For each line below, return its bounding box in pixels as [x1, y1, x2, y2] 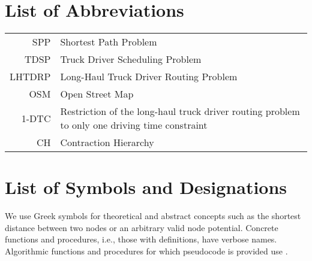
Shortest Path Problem [60, 35, 157, 49]
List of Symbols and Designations [5, 175, 287, 199]
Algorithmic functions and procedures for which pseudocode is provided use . [5, 245, 288, 257]
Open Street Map [60, 87, 134, 101]
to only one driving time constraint [60, 118, 208, 132]
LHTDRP [10, 69, 51, 84]
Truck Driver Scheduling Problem [60, 52, 202, 66]
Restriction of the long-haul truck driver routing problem [60, 104, 300, 119]
